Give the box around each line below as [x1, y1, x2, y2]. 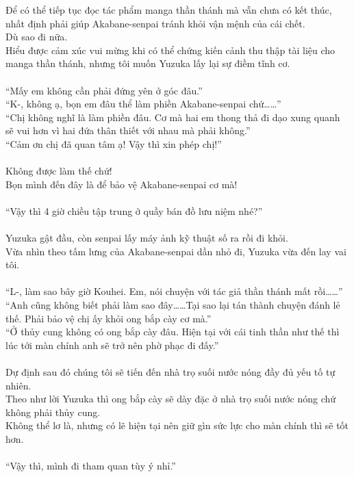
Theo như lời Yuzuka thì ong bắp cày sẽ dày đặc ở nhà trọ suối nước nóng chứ [5, 391, 336, 406]
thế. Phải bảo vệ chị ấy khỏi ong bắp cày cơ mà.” [5, 311, 212, 325]
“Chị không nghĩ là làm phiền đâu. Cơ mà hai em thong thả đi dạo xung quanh [5, 109, 340, 124]
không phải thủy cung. [5, 404, 101, 419]
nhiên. [5, 378, 31, 392]
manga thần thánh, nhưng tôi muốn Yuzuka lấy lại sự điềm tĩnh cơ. [5, 56, 290, 70]
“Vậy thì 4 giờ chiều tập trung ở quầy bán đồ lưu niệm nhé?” [5, 203, 263, 218]
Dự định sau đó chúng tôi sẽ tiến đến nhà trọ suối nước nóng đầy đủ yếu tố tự [5, 365, 336, 379]
